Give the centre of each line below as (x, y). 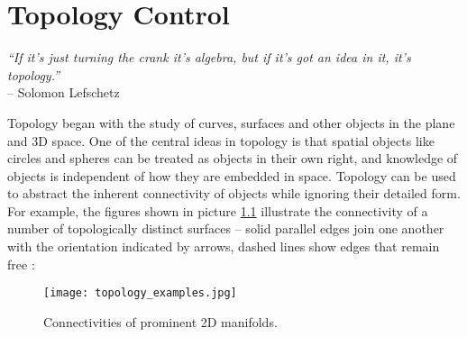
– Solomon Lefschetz (64, 92)
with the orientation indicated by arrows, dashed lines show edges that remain (224, 246)
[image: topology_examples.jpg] (140, 293)
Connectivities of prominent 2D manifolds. (160, 321)
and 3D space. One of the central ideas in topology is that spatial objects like (221, 140)
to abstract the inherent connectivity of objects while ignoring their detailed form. (234, 193)
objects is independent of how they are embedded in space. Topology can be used (232, 175)
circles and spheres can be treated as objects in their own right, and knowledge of (233, 158)
